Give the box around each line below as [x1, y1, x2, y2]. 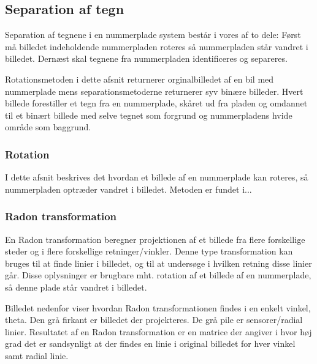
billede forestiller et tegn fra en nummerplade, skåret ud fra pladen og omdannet [5, 97, 308, 110]
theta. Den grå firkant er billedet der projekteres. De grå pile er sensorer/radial [5, 313, 303, 326]
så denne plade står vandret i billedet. [5, 280, 147, 293]
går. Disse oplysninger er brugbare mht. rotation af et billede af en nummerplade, [5, 269, 311, 281]
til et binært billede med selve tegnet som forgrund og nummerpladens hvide [5, 108, 292, 121]
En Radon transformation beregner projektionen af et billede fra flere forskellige [5, 232, 305, 245]
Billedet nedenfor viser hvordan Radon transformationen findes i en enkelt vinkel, [5, 301, 311, 314]
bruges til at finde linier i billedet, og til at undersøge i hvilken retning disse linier [5, 256, 312, 269]
